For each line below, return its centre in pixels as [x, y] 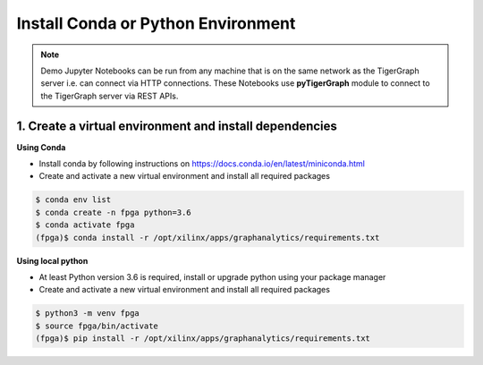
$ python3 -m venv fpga [88, 314]
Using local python [52, 260]
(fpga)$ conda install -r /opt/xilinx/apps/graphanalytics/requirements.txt [208, 238]
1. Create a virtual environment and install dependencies [177, 126]
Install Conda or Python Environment [156, 23]
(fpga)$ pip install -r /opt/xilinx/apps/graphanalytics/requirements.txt [203, 339]
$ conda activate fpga [85, 225]
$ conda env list [73, 200]
